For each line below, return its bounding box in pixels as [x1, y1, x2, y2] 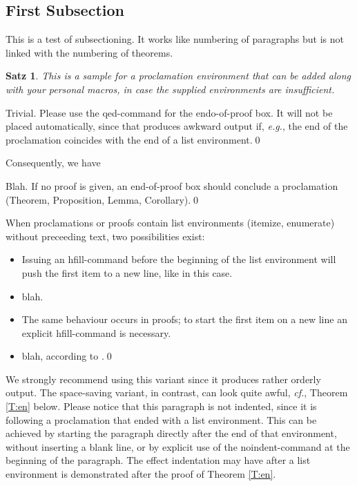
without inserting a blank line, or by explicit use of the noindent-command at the [6, 439, 350, 454]
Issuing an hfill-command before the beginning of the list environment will [21, 252, 336, 266]
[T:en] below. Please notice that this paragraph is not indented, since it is [6, 399, 317, 414]
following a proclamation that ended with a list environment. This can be [6, 412, 317, 427]
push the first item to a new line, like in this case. [21, 265, 233, 280]
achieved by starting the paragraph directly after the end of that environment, [6, 426, 337, 440]
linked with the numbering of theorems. [6, 45, 173, 59]
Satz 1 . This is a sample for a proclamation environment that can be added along [6, 68, 351, 83]
